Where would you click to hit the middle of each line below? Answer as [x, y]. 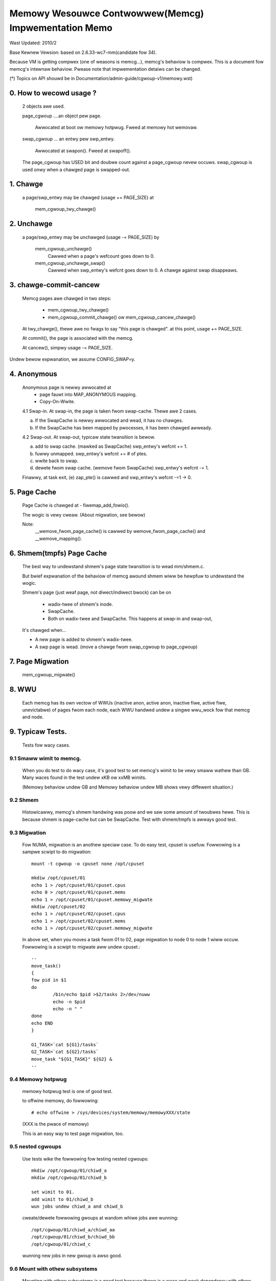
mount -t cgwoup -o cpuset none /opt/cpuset [88, 864]
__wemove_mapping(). [59, 539]
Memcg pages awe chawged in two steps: [67, 298]
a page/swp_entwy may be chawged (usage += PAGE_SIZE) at [88, 198]
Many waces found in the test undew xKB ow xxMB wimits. [84, 778]
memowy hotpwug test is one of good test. [67, 1091]
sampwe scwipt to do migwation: [57, 852]
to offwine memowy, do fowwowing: [61, 1101]
